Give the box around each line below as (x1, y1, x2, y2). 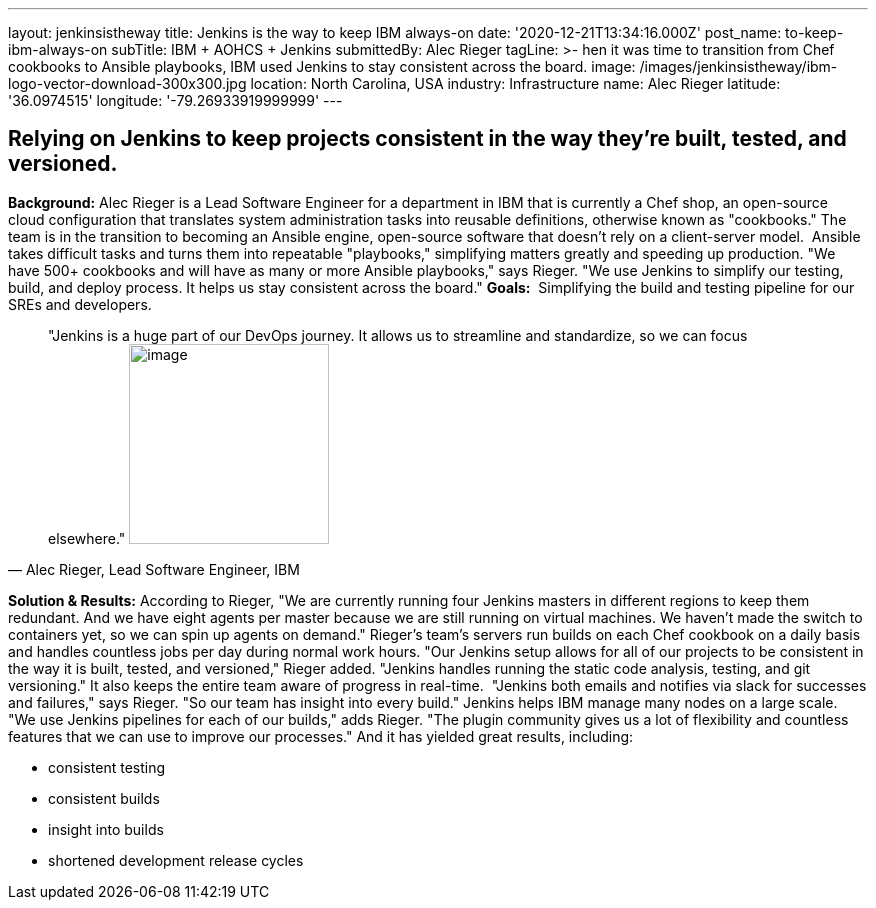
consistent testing (48, 758, 166, 776)
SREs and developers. (8, 295, 152, 313)
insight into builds (48, 820, 164, 838)
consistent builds (48, 789, 160, 807)
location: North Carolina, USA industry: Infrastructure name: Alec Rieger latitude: (250, 75, 781, 92)
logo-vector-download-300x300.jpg (8, 75, 247, 92)
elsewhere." (48, 529, 126, 547)
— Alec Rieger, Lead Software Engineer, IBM (8, 560, 300, 578)
